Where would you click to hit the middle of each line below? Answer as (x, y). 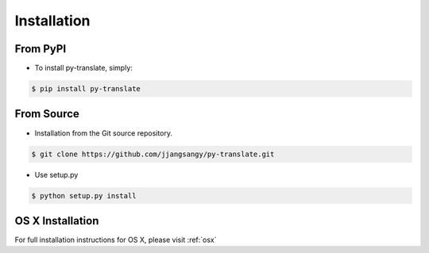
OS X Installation (57, 221)
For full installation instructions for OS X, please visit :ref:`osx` (116, 240)
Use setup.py (56, 174)
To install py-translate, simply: (83, 68)
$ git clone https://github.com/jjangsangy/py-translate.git (153, 154)
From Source (47, 114)
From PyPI (41, 49)
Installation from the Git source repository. (104, 133)
